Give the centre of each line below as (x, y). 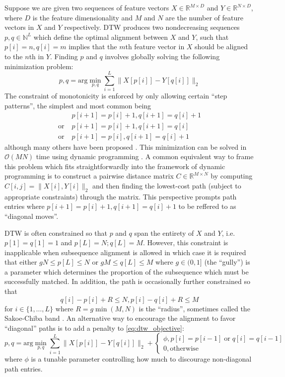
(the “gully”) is (227, 262)
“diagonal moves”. (32, 216)
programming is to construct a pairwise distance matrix (89, 176)
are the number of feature (204, 17)
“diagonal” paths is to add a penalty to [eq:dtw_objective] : (94, 328)
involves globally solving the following (162, 56)
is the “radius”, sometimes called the (194, 308)
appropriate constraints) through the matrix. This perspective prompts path (121, 196)
